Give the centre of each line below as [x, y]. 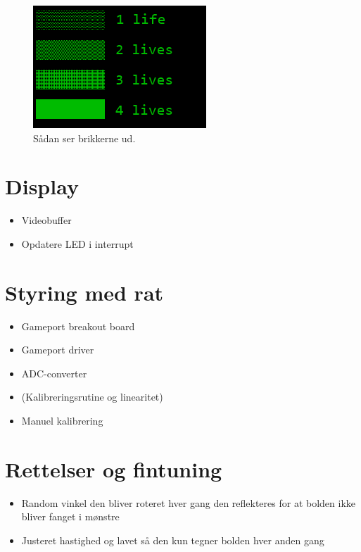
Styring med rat [84, 292]
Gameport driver [58, 350]
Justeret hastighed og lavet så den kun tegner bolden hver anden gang [173, 540]
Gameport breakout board [78, 326]
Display [42, 186]
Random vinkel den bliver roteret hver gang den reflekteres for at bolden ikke [189, 502]
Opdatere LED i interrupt [77, 243]
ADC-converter [54, 373]
